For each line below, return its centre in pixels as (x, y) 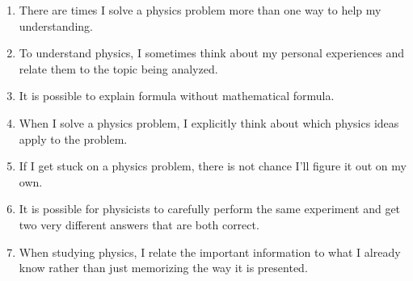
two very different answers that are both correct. (139, 224)
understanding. (56, 25)
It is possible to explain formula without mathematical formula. (177, 96)
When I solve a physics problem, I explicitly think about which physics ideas (209, 122)
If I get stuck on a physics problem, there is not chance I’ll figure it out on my (213, 166)
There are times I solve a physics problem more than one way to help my (200, 10)
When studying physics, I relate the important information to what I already (210, 252)
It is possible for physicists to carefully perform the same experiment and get (210, 209)
